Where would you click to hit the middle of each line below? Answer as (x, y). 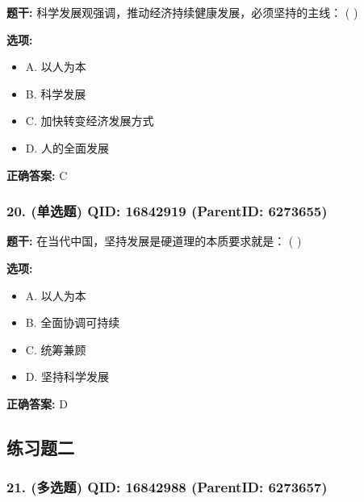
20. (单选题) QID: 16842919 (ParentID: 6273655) (167, 211)
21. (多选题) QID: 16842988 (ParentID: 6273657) (167, 487)
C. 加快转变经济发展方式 (90, 121)
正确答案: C (37, 175)
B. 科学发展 (56, 93)
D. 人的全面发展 (67, 147)
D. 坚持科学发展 (67, 376)
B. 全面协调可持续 (73, 322)
